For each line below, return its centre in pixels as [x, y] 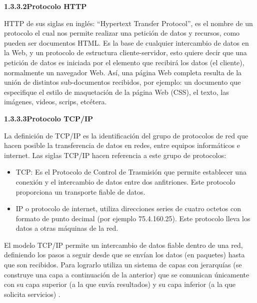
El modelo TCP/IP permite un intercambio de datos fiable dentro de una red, [123, 245]
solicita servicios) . [32, 294]
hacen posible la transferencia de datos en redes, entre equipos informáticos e [122, 145]
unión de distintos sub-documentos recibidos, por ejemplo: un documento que [122, 82]
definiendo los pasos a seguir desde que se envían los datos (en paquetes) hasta [124, 255]
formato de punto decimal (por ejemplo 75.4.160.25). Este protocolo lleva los [133, 218]
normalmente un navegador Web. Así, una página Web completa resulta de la [123, 72]
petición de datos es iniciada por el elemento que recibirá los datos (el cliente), [124, 62]
